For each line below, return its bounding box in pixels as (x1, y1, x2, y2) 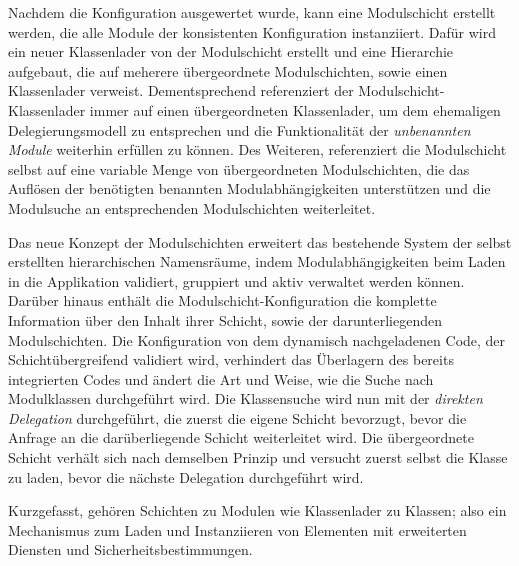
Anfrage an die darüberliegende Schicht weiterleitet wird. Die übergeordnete (8, 427, 474, 448)
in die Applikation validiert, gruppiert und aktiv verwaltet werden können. (8, 270, 465, 291)
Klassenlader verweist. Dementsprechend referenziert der (8, 80, 354, 101)
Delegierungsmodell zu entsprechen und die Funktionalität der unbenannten (8, 119, 471, 140)
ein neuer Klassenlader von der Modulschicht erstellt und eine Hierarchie (8, 41, 454, 62)
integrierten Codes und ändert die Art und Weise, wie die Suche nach (8, 368, 434, 389)
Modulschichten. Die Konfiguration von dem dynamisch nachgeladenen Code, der (8, 329, 506, 350)
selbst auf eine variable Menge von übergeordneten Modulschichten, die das (8, 158, 470, 179)
